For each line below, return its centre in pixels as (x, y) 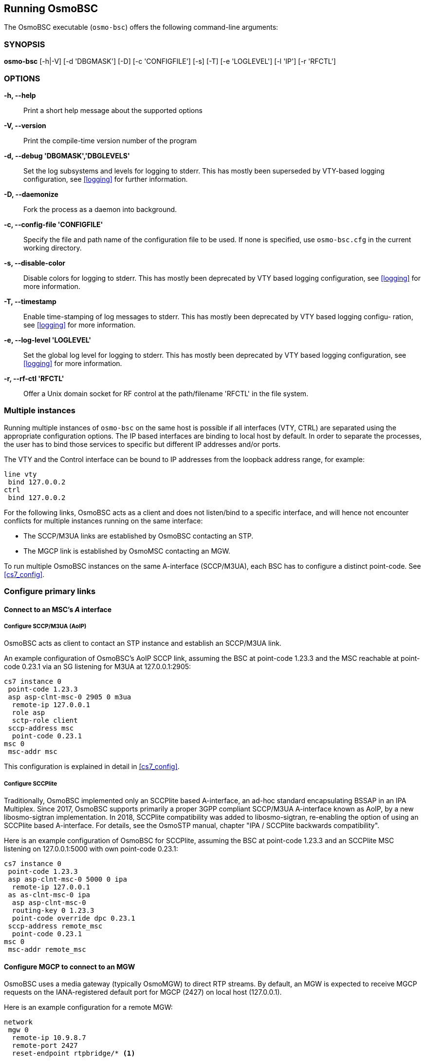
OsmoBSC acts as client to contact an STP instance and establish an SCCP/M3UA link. (143, 643)
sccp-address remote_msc (55, 926)
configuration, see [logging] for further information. (106, 179)
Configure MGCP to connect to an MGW (70, 966)
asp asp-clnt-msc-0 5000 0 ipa (67, 879)
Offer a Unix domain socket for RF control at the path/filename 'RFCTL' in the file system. (166, 393)
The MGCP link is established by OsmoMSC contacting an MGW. (127, 551)
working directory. (53, 248)
